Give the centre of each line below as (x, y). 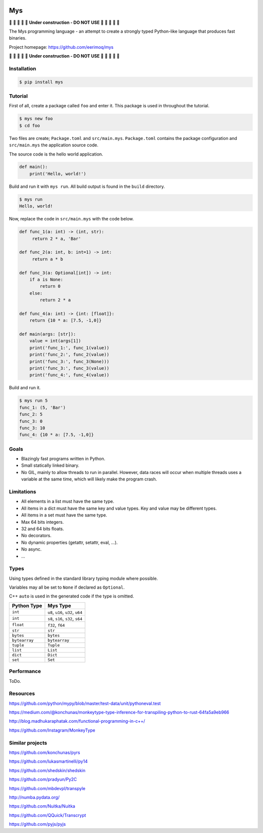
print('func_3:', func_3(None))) (69, 361)
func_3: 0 (31, 421)
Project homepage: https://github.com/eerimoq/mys (61, 47)
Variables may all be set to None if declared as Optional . (67, 587)
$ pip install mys (41, 82)
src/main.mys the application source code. (54, 145)
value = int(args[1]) (55, 341)
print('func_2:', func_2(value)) (69, 355)
